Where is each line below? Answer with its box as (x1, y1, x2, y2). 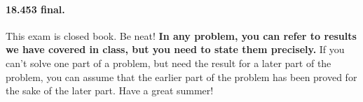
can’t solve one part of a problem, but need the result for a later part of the (6, 55, 331, 70)
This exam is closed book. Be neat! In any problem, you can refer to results (6, 28, 357, 43)
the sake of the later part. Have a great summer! (6, 83, 214, 98)
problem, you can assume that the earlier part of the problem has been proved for (6, 69, 357, 84)
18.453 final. (6, 1, 65, 16)
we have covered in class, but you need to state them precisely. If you (6, 42, 345, 57)
